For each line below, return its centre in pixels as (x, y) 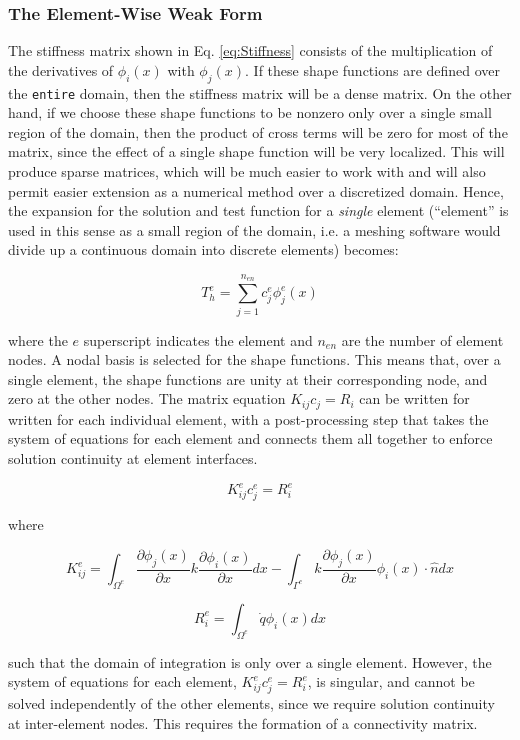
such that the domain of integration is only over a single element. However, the (250, 661)
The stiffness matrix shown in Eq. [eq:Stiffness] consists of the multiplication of (250, 50)
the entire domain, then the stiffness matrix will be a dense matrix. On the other (260, 92)
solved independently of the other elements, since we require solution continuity (251, 703)
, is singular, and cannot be (391, 681)
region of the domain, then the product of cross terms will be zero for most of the (258, 131)
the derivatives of (61, 69)
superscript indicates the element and (198, 339)
